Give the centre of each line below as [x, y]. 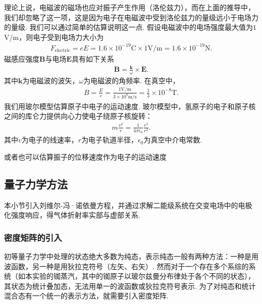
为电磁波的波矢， [51, 80]
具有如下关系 [93, 58]
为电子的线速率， [50, 140]
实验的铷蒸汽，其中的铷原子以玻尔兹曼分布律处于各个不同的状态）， [143, 276]
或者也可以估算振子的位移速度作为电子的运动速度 [85, 156]
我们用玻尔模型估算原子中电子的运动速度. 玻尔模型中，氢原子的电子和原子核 [130, 106]
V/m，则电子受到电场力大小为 [54, 37]
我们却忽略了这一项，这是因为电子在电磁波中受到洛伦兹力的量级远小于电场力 [131, 17]
